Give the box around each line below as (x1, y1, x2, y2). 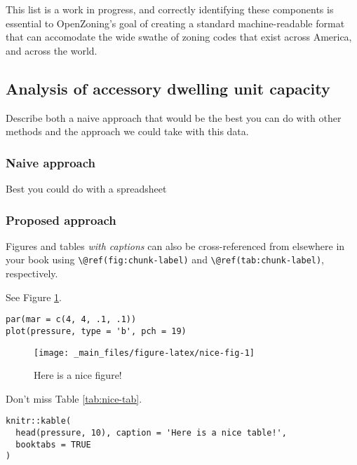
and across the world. (6, 43, 97, 57)
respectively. (6, 266, 58, 281)
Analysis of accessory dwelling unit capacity (6, 77, 330, 99)
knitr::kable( (6, 416, 72, 426)
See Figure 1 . (6, 289, 62, 304)
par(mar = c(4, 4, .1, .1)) (6, 314, 137, 325)
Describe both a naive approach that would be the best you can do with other (6, 110, 342, 125)
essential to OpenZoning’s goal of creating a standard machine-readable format (6, 15, 345, 30)
